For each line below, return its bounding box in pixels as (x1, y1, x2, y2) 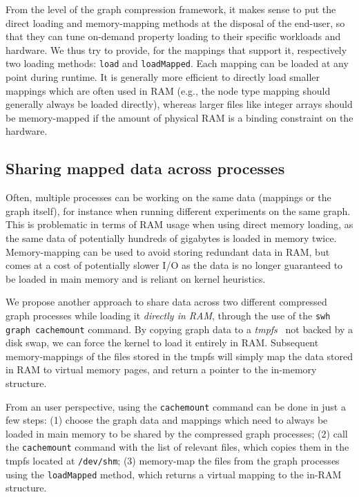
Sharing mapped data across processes (6, 158, 285, 179)
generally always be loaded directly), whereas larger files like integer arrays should (6, 97, 353, 111)
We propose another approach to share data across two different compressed (6, 294, 327, 309)
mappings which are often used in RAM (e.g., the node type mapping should (6, 83, 331, 97)
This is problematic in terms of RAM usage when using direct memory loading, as (6, 217, 353, 232)
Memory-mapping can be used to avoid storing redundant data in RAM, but (6, 244, 330, 259)
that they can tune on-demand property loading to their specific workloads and (6, 29, 341, 44)
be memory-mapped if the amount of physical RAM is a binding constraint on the (6, 110, 353, 124)
